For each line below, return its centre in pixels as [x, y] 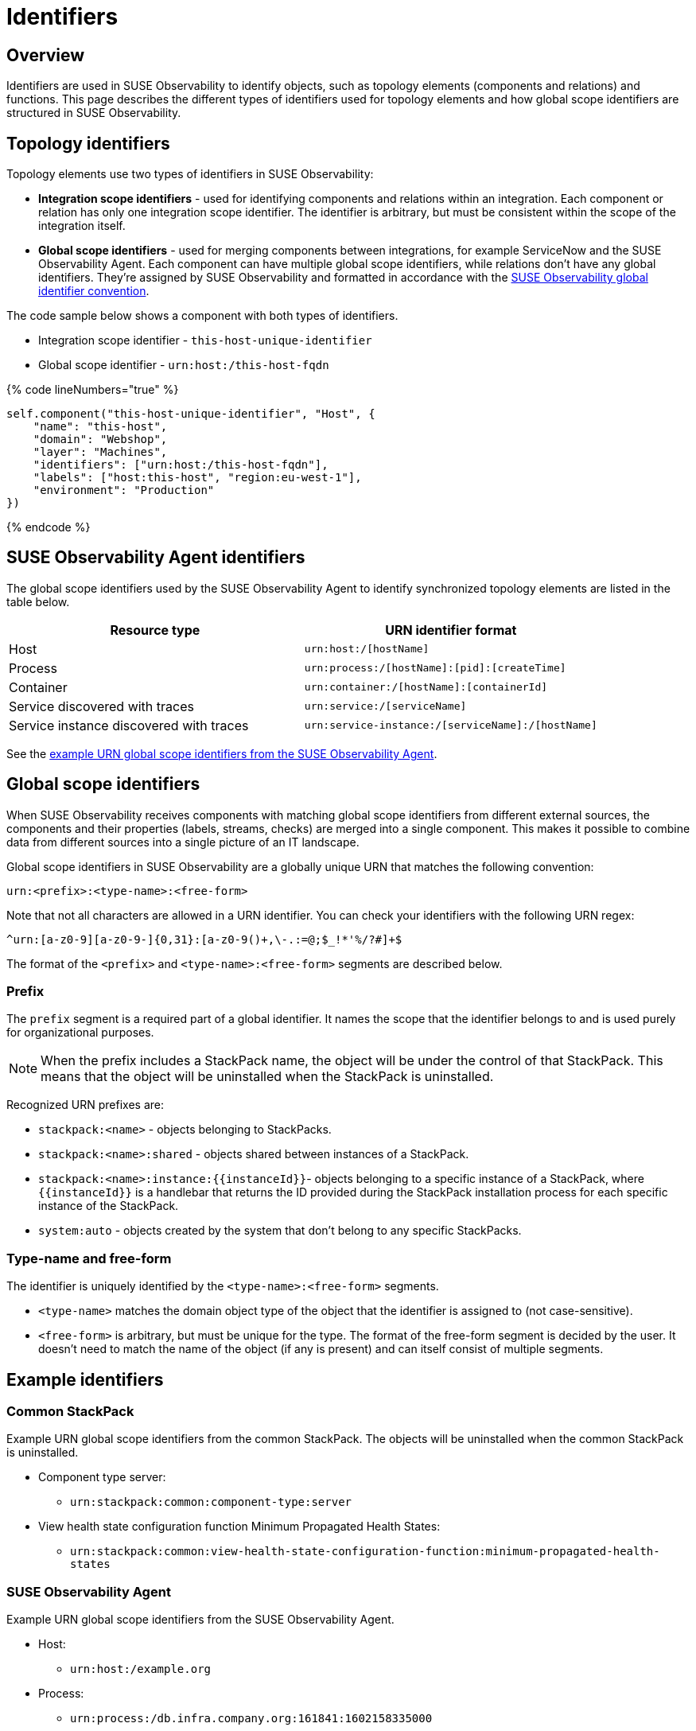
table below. [38, 601]
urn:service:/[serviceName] [385, 706]
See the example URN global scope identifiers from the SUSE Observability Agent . [222, 753]
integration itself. [82, 226]
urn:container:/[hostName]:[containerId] [426, 687]
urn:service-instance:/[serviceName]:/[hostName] [451, 725]
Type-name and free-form [89, 1258]
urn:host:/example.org [141, 1669]
